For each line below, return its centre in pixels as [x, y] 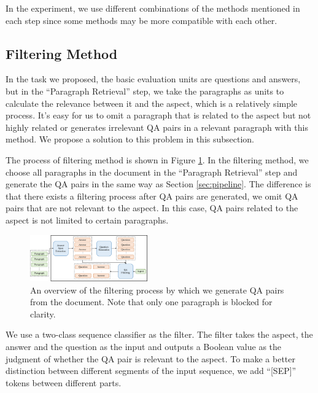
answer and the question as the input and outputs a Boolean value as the [144, 346]
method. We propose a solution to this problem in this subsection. [130, 139]
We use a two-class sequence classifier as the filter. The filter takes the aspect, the [159, 334]
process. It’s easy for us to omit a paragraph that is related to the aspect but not [158, 115]
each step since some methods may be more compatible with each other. [142, 20]
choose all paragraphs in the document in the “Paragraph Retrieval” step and [152, 172]
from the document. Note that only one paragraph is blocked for [151, 302]
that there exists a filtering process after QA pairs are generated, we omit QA [152, 196]
